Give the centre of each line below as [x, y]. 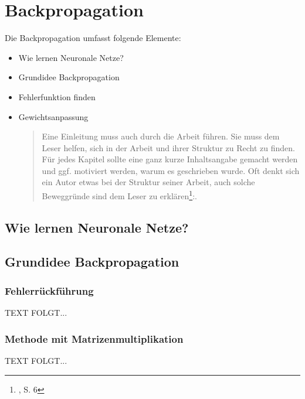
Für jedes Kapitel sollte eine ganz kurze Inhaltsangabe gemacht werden [170, 159]
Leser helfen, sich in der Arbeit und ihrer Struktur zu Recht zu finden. [168, 147]
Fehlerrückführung [49, 290]
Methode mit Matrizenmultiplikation [94, 338]
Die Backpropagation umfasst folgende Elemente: [93, 38]
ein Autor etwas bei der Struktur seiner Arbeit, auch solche [148, 182]
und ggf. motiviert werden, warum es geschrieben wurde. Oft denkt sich [171, 170]
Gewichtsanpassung [53, 116]
